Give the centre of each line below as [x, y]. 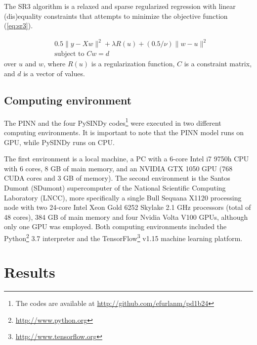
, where [54, 64]
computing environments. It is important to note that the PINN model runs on [124, 132]
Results [30, 272]
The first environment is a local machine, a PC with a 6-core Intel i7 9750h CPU [127, 159]
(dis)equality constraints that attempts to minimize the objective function [116, 16]
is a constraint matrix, [218, 64]
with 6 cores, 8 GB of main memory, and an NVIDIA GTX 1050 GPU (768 [118, 168]
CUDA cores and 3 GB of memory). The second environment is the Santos [117, 178]
